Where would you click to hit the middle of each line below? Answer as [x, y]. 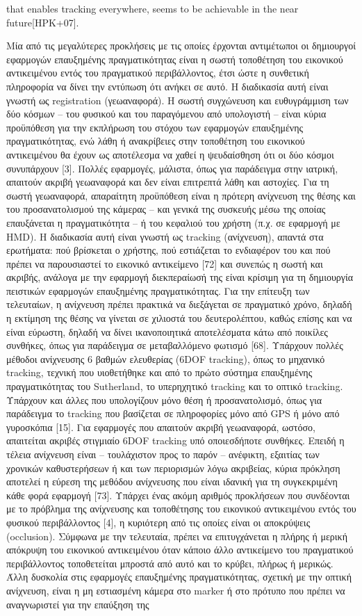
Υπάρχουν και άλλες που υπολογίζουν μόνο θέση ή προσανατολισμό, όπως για [164, 399]
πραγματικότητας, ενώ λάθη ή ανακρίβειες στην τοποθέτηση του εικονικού [156, 141]
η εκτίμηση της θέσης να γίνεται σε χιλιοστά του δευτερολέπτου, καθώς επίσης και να [179, 318]
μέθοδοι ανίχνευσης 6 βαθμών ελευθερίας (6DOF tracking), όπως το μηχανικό [166, 358]
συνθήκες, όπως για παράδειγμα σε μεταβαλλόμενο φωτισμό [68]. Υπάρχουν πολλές [175, 345]
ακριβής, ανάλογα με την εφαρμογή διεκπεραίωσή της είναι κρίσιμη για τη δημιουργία [180, 277]
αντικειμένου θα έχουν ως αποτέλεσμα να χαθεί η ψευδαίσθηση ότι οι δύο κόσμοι [170, 154]
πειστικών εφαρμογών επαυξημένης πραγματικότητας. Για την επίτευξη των [158, 290]
